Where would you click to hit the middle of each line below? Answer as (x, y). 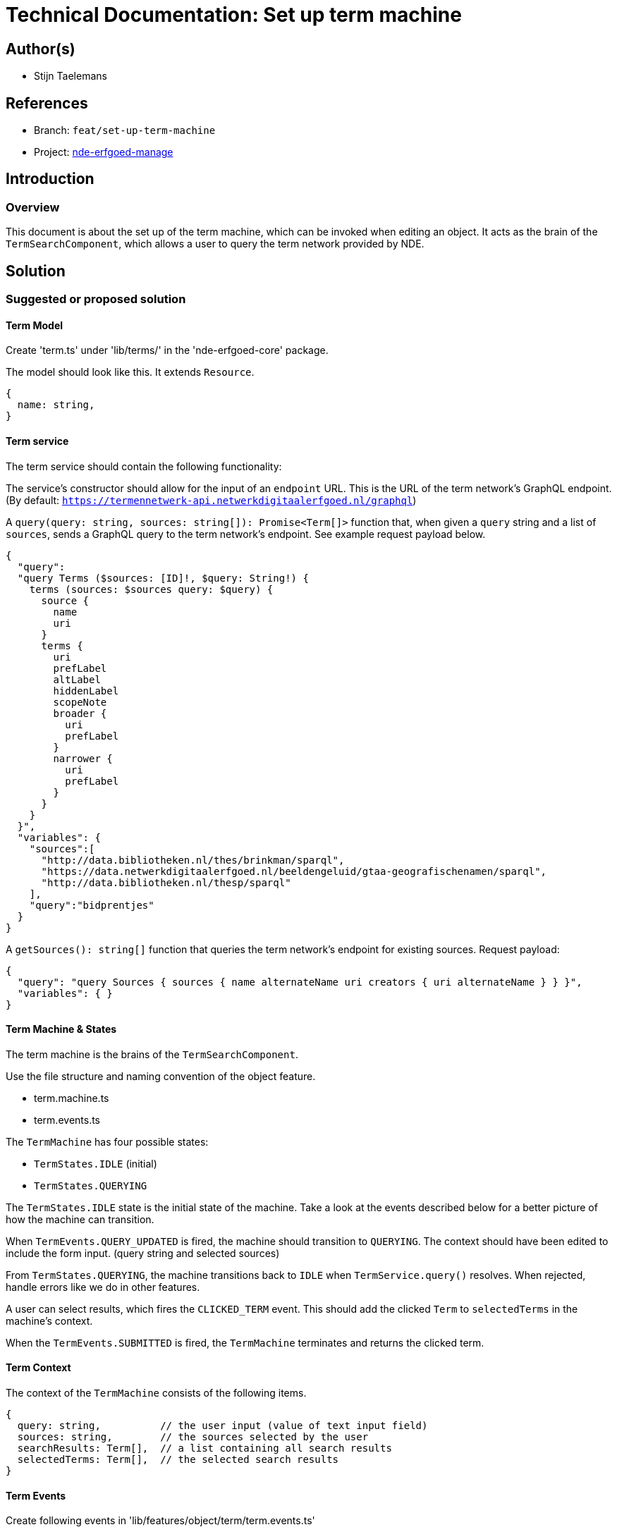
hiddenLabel (86, 691)
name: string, (56, 405)
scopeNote (80, 702)
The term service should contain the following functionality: (144, 466)
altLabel (77, 679)
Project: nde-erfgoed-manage (104, 152)
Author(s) (41, 49)
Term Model (35, 325)
